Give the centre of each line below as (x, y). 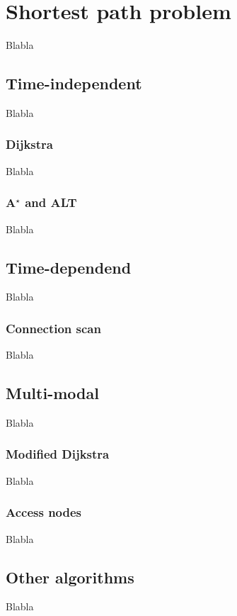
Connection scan (53, 328)
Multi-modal (52, 393)
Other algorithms (70, 577)
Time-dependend (69, 267)
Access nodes (44, 512)
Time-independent (74, 83)
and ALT (51, 202)
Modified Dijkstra (58, 454)
